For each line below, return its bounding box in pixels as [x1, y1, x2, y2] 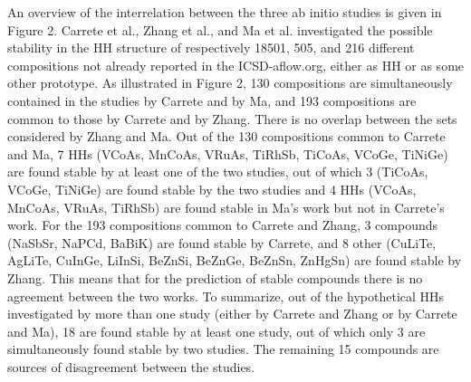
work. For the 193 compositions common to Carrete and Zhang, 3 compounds [7, 215, 438, 234]
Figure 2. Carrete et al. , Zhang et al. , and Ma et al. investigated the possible [7, 20, 433, 39]
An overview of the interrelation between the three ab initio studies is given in [7, 3, 442, 21]
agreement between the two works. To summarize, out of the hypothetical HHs [7, 286, 445, 305]
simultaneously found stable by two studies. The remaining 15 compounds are [7, 339, 439, 358]
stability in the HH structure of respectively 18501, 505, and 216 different [7, 38, 415, 57]
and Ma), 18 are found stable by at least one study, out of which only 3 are [7, 321, 426, 340]
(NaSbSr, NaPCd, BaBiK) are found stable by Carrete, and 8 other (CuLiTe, [7, 233, 437, 252]
